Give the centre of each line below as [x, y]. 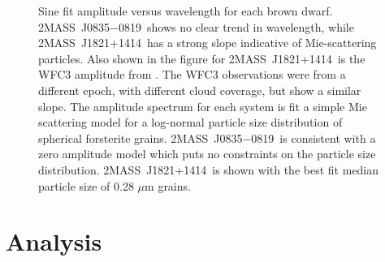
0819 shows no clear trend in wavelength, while [236, 26]
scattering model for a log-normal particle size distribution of [190, 122]
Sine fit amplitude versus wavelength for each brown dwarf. [186, 11]
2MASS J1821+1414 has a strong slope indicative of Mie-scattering [208, 43]
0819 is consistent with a [314, 137]
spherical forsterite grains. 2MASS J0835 [141, 137]
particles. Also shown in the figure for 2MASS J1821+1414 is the [202, 58]
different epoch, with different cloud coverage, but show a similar [200, 90]
